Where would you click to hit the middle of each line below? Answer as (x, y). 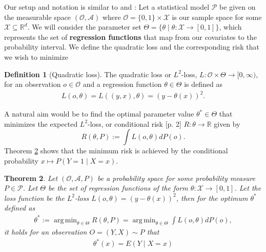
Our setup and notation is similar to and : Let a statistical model (107, 7)
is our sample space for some (217, 17)
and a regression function (122, 84)
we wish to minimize (36, 56)
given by (227, 123)
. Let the (248, 188)
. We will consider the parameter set (84, 27)
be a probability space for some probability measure (176, 178)
